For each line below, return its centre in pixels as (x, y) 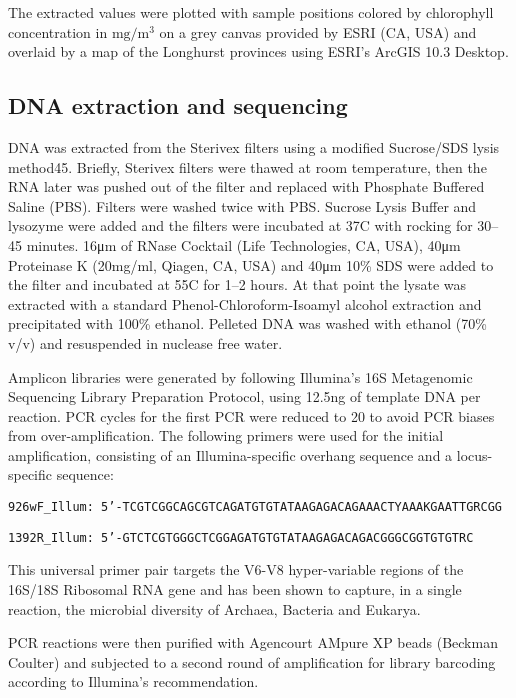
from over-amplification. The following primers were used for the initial (226, 435)
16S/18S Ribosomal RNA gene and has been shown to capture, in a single (235, 588)
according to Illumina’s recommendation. (133, 681)
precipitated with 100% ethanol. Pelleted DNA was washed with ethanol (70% (247, 323)
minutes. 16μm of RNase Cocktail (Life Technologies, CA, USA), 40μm (243, 244)
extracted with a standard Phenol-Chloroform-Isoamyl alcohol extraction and (245, 303)
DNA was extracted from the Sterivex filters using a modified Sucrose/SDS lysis (254, 146)
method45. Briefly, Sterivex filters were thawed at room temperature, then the (247, 166)
